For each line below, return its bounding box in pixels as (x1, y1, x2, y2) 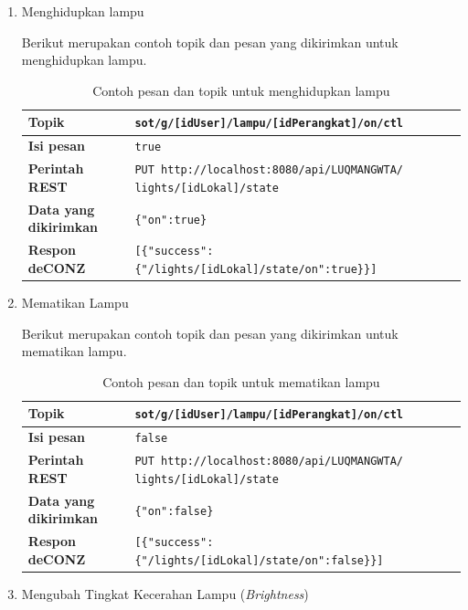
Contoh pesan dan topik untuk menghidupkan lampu (92, 80, 390, 100)
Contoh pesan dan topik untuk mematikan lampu (102, 372, 380, 391)
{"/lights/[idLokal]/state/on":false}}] (134, 553, 384, 567)
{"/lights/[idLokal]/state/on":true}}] (134, 262, 378, 276)
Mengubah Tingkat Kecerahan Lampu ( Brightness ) (21, 584, 309, 603)
